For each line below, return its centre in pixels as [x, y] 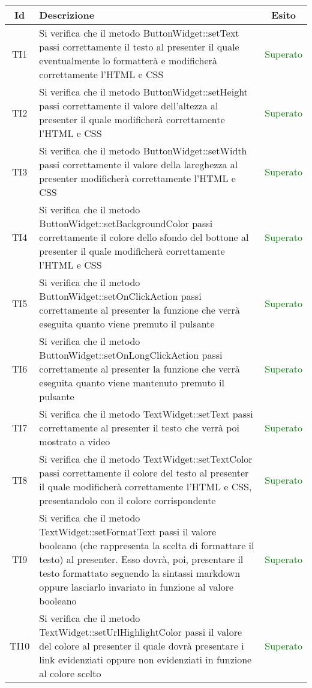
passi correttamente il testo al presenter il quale [139, 47]
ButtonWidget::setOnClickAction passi [120, 296]
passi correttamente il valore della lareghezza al [139, 164]
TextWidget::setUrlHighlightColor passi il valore [141, 632]
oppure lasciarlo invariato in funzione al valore [136, 587]
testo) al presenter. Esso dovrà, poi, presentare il [141, 559]
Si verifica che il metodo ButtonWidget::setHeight [143, 92]
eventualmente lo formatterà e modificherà [128, 60]
